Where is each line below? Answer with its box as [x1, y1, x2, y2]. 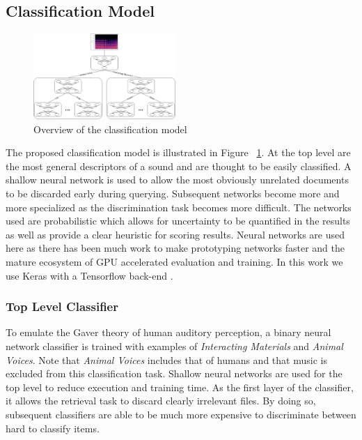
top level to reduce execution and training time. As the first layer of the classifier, [6, 379, 354, 394]
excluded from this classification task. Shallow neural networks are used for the [6, 366, 343, 381]
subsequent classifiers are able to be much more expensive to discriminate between [6, 407, 356, 421]
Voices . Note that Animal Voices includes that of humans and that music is [6, 352, 327, 367]
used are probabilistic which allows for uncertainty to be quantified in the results [6, 213, 350, 228]
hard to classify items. [6, 420, 100, 435]
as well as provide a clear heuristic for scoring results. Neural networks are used [6, 227, 345, 241]
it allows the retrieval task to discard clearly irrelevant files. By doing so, [6, 393, 316, 408]
